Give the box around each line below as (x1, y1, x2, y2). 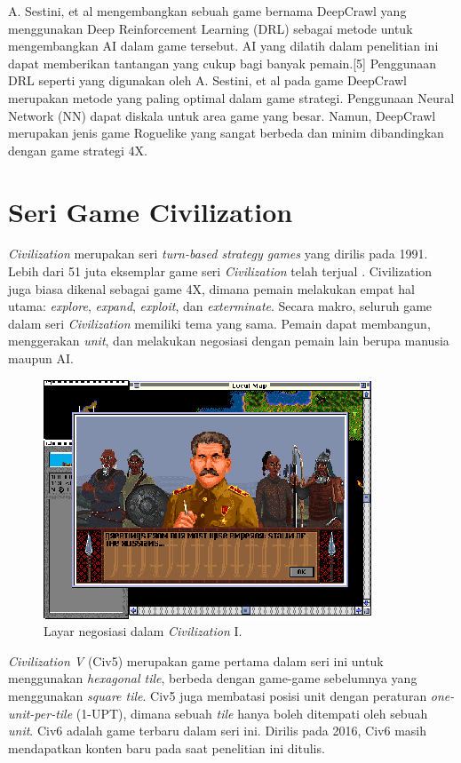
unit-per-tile (8, 703, 73, 722)
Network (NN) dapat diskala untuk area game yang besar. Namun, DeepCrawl (8, 106, 436, 124)
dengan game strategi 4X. (8, 140, 147, 159)
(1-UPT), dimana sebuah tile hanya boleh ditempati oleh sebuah (76, 703, 428, 722)
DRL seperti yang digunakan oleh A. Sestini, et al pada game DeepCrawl (8, 71, 408, 90)
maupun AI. (8, 349, 74, 368)
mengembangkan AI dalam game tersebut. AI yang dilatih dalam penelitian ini (8, 36, 439, 55)
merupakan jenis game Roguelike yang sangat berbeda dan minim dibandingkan (8, 123, 444, 142)
